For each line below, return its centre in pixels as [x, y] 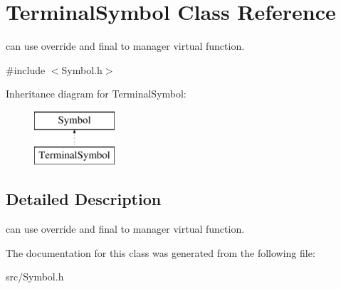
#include [26, 69]
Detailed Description [84, 199]
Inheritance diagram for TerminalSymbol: [96, 94]
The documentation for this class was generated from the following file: [161, 252]
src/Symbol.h [35, 277]
